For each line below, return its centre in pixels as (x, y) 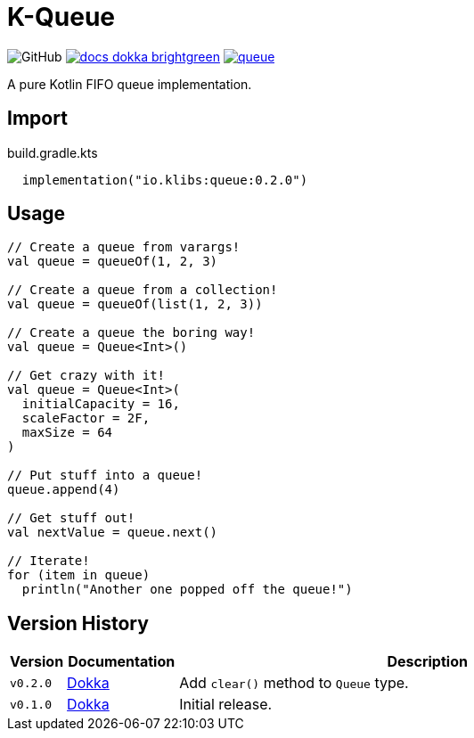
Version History (78, 623)
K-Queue (61, 17)
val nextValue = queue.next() (113, 533)
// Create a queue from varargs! (124, 247)
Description (427, 662)
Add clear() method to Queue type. (294, 683)
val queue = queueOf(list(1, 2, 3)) (135, 304)
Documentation (122, 662)
